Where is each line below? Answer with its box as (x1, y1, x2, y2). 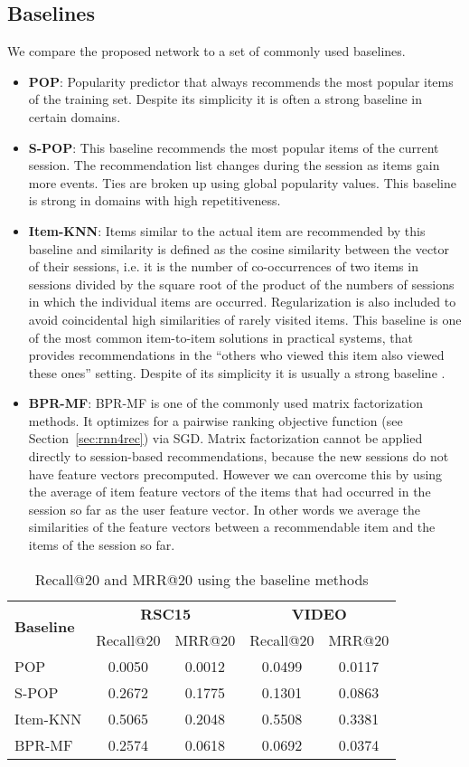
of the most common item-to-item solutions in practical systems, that (28, 327, 413, 346)
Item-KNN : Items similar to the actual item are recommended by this (28, 221, 426, 240)
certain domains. (28, 107, 121, 126)
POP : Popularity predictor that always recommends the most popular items (28, 71, 454, 90)
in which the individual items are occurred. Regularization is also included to (28, 292, 456, 311)
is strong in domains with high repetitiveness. (28, 191, 281, 210)
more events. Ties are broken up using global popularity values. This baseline (28, 173, 456, 192)
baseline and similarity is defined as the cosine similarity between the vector (28, 239, 450, 258)
